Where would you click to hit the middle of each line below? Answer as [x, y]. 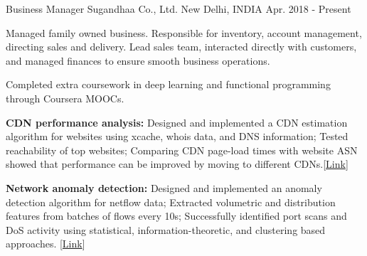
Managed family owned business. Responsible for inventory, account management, [184, 32]
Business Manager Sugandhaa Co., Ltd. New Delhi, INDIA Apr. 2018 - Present [179, 9]
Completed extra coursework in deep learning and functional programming [168, 84]
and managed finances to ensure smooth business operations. [138, 60]
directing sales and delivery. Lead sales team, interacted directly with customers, [181, 47]
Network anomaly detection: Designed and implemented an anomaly [164, 187]
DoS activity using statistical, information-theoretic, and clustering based [166, 229]
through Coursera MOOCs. [65, 98]
